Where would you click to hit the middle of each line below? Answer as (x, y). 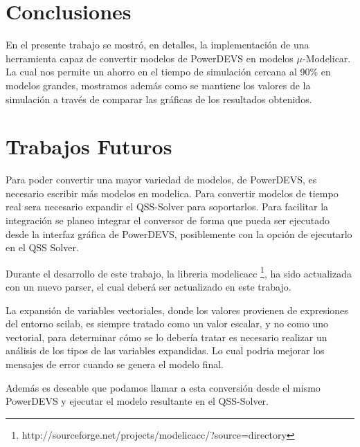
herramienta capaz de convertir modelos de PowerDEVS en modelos (150, 58)
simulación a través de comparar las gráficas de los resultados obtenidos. (159, 99)
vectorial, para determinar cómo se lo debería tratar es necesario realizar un (166, 337)
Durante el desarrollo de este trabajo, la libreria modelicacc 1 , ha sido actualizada (179, 272)
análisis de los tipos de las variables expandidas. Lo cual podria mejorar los (165, 350)
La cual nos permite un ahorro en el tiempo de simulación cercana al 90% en (168, 72)
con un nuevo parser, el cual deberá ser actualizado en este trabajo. (148, 287)
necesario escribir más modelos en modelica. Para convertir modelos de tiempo (172, 193)
